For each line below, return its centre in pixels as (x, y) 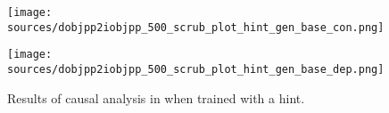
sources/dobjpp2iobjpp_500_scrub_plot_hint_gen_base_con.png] (196, 27)
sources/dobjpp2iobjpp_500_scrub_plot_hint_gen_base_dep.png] (196, 69)
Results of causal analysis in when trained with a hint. (156, 97)
